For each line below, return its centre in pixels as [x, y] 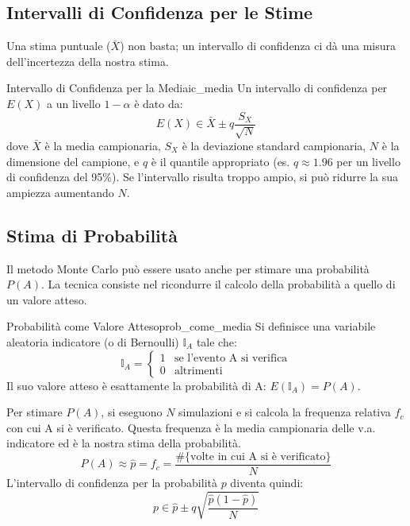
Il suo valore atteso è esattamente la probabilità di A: [136, 385]
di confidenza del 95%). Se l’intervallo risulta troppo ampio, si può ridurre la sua [203, 177]
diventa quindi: [267, 483]
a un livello [74, 103]
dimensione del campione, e [73, 161]
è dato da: [159, 103]
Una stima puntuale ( [59, 46]
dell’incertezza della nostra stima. [88, 61]
